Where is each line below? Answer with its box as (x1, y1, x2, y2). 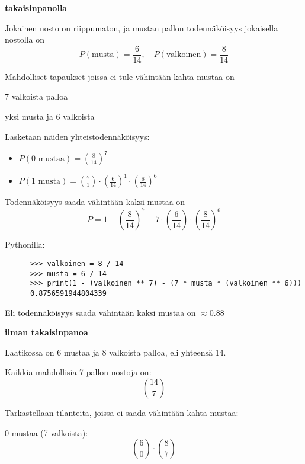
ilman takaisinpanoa (5, 326, 88, 338)
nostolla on (5, 33, 44, 46)
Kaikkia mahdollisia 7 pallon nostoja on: (5, 366, 152, 378)
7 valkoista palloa (5, 90, 68, 103)
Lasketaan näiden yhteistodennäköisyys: (5, 130, 150, 142)
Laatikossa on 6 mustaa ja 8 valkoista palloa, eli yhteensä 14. (5, 345, 226, 358)
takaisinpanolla (5, 2, 68, 14)
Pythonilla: (5, 238, 45, 251)
